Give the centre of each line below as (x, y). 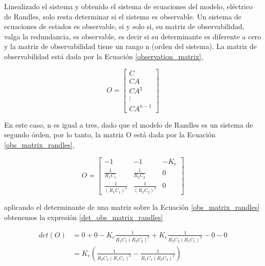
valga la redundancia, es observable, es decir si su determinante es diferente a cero (132, 36)
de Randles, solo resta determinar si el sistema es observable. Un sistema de (123, 16)
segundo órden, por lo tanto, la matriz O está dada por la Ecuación (110, 135)
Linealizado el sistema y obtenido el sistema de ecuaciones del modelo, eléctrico (128, 6)
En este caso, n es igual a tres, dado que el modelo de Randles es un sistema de (129, 124)
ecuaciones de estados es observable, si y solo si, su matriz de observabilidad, (124, 26)
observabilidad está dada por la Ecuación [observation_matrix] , (104, 56)
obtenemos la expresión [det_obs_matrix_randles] (84, 217)
